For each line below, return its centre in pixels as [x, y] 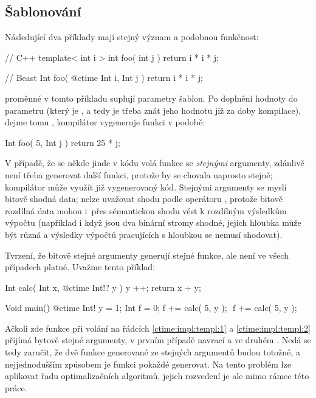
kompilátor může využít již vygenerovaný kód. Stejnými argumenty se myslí [146, 187]
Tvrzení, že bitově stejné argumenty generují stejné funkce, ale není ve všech [147, 255]
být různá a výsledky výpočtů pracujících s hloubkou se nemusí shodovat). [144, 234]
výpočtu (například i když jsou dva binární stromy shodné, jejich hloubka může [153, 222]
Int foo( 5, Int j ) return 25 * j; [63, 142]
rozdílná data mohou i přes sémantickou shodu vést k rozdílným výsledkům [146, 210]
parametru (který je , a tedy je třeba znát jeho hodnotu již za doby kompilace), [153, 110]
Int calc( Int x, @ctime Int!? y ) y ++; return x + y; [103, 287]
